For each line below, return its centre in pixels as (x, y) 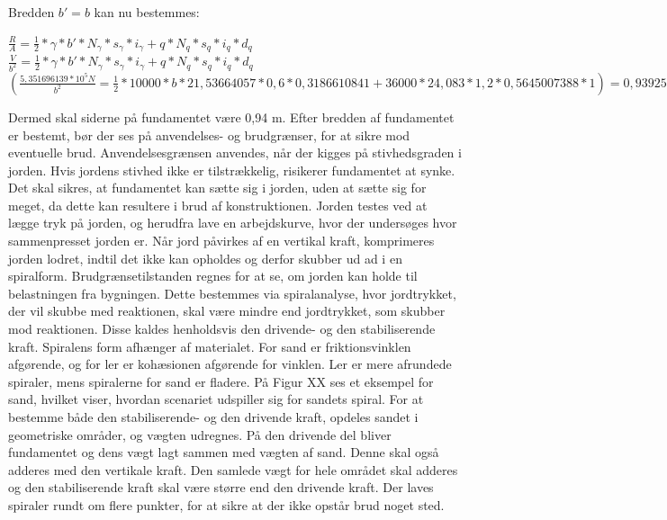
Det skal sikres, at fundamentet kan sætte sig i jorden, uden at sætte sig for (217, 188)
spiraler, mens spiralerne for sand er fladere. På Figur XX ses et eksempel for (221, 381)
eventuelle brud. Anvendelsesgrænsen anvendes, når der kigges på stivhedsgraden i (235, 152)
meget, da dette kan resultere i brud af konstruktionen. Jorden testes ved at (218, 205)
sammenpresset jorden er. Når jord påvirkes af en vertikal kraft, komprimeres (221, 241)
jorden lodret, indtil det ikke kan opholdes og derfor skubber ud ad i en (205, 258)
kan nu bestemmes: (147, 12)
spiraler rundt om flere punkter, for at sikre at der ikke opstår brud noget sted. (226, 504)
